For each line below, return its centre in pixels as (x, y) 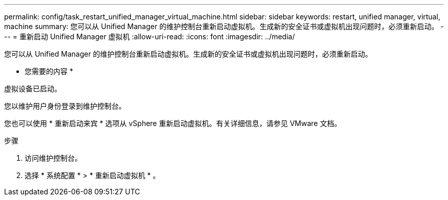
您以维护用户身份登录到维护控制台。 (65, 106)
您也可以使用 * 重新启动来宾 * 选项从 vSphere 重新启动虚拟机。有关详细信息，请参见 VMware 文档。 (173, 123)
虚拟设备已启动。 (33, 89)
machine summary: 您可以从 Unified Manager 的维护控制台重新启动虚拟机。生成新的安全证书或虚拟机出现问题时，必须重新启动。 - (224, 26)
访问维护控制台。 (53, 158)
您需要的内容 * (49, 71)
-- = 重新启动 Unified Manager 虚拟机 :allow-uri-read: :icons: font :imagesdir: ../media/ (150, 36)
